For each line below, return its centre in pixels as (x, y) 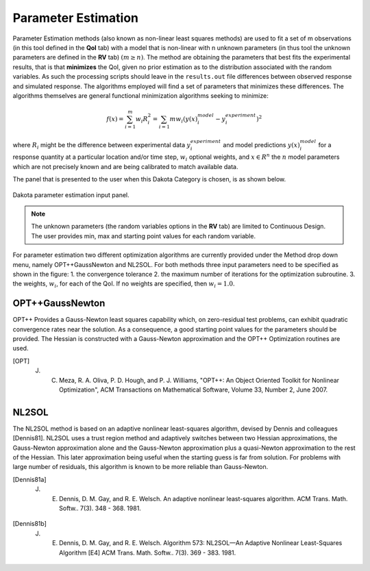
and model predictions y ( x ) (262, 144)
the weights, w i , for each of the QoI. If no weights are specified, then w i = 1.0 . (124, 284)
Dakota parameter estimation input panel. (71, 194)
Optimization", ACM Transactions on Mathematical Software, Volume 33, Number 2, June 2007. (194, 390)
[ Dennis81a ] (30, 479)
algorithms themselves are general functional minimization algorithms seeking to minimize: (140, 95)
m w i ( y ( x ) (184, 120)
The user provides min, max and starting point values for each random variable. (144, 236)
